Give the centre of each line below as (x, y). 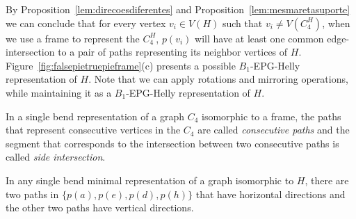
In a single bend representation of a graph (95, 116)
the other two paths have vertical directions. (100, 208)
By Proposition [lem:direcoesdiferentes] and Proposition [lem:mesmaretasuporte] (178, 9)
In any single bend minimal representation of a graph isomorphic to (150, 180)
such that (242, 23)
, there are (327, 180)
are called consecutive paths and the (274, 130)
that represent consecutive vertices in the (93, 130)
